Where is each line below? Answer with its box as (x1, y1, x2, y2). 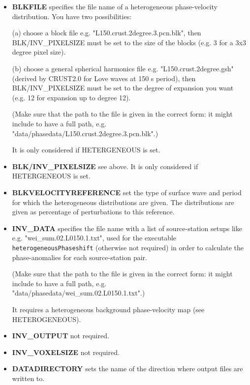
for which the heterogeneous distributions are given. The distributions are (12, 197, 234, 207)
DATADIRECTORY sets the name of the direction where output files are (12, 363, 243, 374)
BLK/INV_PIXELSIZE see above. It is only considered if (12, 161, 198, 171)
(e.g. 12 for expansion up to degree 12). (12, 92, 131, 102)
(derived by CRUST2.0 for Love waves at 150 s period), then (12, 73, 196, 83)
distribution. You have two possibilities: (12, 11, 132, 21)
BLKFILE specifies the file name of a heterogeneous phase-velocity (12, 1, 218, 11)
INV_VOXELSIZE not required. (12, 347, 120, 357)
